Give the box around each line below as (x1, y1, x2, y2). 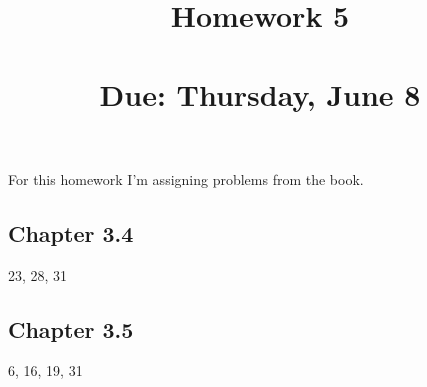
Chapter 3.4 (8, 217, 134, 248)
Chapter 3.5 (8, 313, 134, 344)
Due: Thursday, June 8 (99, 73, 421, 114)
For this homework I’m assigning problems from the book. (8, 168, 364, 189)
